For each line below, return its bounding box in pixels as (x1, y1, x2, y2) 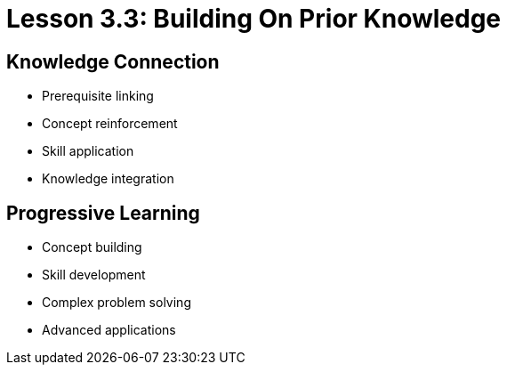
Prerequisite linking (42, 88, 154, 104)
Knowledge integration (42, 171, 174, 187)
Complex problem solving (42, 295, 191, 311)
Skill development (42, 267, 146, 283)
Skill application (42, 143, 134, 159)
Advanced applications (42, 322, 176, 338)
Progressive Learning (6, 201, 200, 224)
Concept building (42, 239, 142, 255)
